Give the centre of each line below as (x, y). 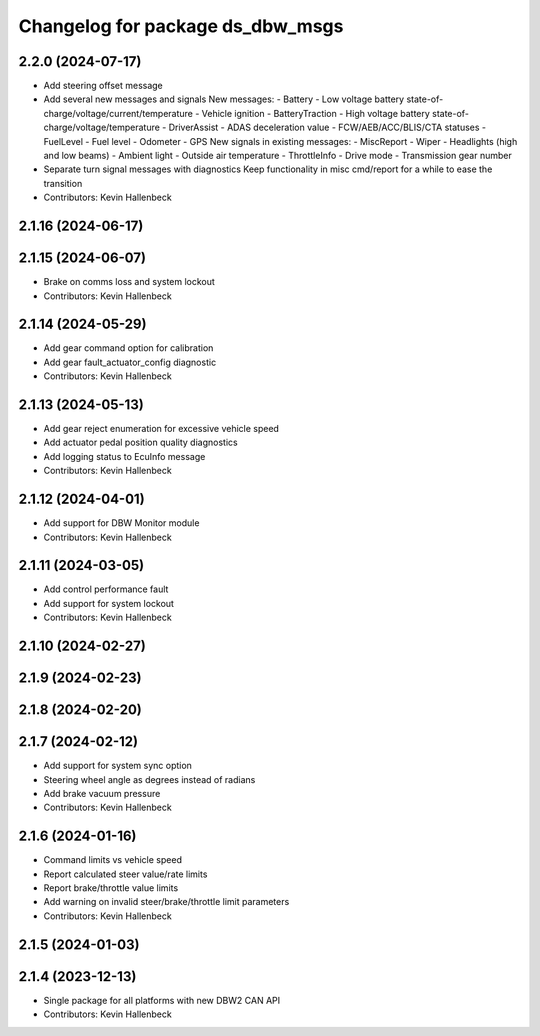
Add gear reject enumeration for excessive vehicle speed (161, 429)
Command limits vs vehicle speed (112, 860)
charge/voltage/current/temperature (118, 113)
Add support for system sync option (117, 766)
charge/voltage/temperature (101, 127)
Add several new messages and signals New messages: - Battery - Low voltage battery (224, 99)
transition (63, 183)
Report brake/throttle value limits (111, 888)
